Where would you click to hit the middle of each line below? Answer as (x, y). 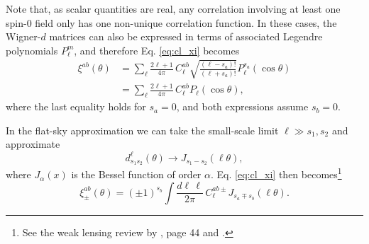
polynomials (32, 50)
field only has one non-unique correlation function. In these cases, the (186, 22)
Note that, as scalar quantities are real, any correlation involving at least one (173, 8)
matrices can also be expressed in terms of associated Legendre (186, 36)
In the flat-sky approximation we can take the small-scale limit (142, 130)
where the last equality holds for (76, 106)
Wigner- (23, 36)
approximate (33, 144)
